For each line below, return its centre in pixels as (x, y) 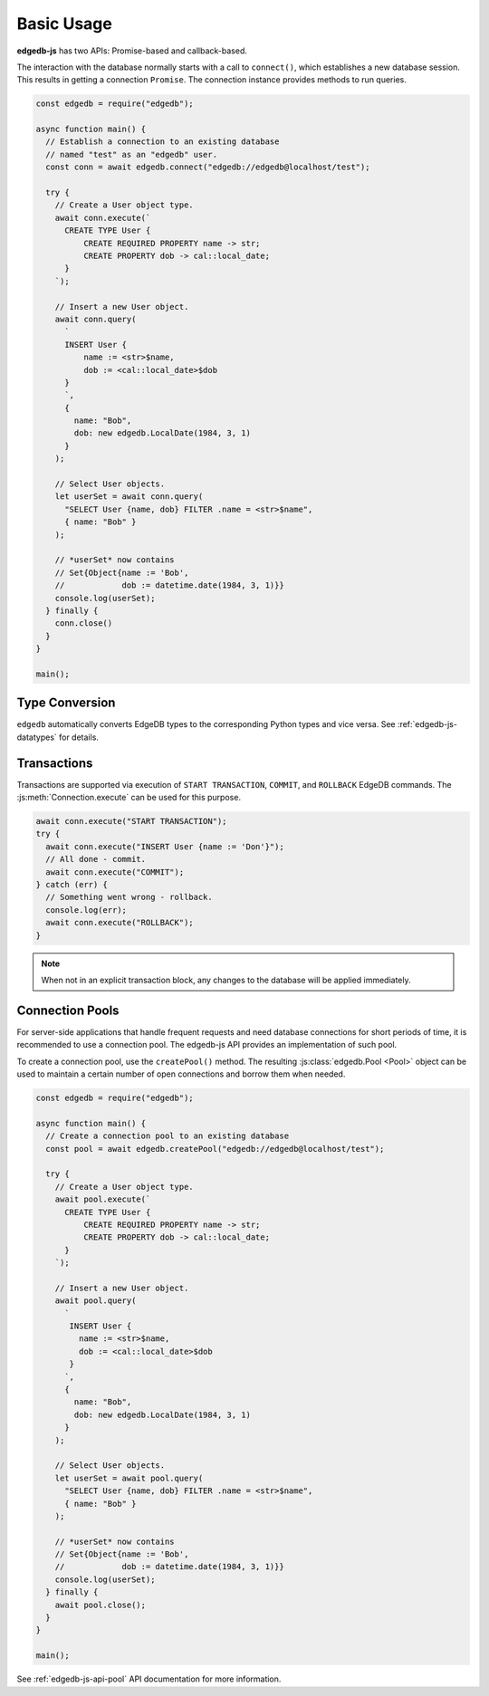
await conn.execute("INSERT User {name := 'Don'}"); (165, 846)
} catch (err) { (72, 885)
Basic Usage (64, 24)
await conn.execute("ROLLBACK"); (120, 923)
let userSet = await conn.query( (129, 497)
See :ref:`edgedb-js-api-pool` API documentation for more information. (149, 1679)
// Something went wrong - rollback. (129, 897)
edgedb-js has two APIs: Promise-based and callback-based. (132, 51)
